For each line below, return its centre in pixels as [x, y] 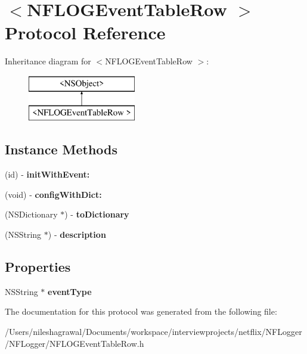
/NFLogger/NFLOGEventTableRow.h [75, 343]
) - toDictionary [97, 214]
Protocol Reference [85, 32]
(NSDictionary [31, 214]
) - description [77, 235]
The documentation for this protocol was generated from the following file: [141, 311]
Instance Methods [61, 149]
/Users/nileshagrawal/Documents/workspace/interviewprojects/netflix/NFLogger [153, 332]
